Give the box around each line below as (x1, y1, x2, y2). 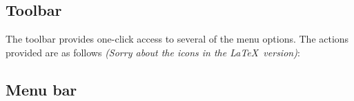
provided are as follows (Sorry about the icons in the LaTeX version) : (6, 45, 300, 59)
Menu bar (6, 78, 77, 100)
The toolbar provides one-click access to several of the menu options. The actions (6, 32, 349, 46)
